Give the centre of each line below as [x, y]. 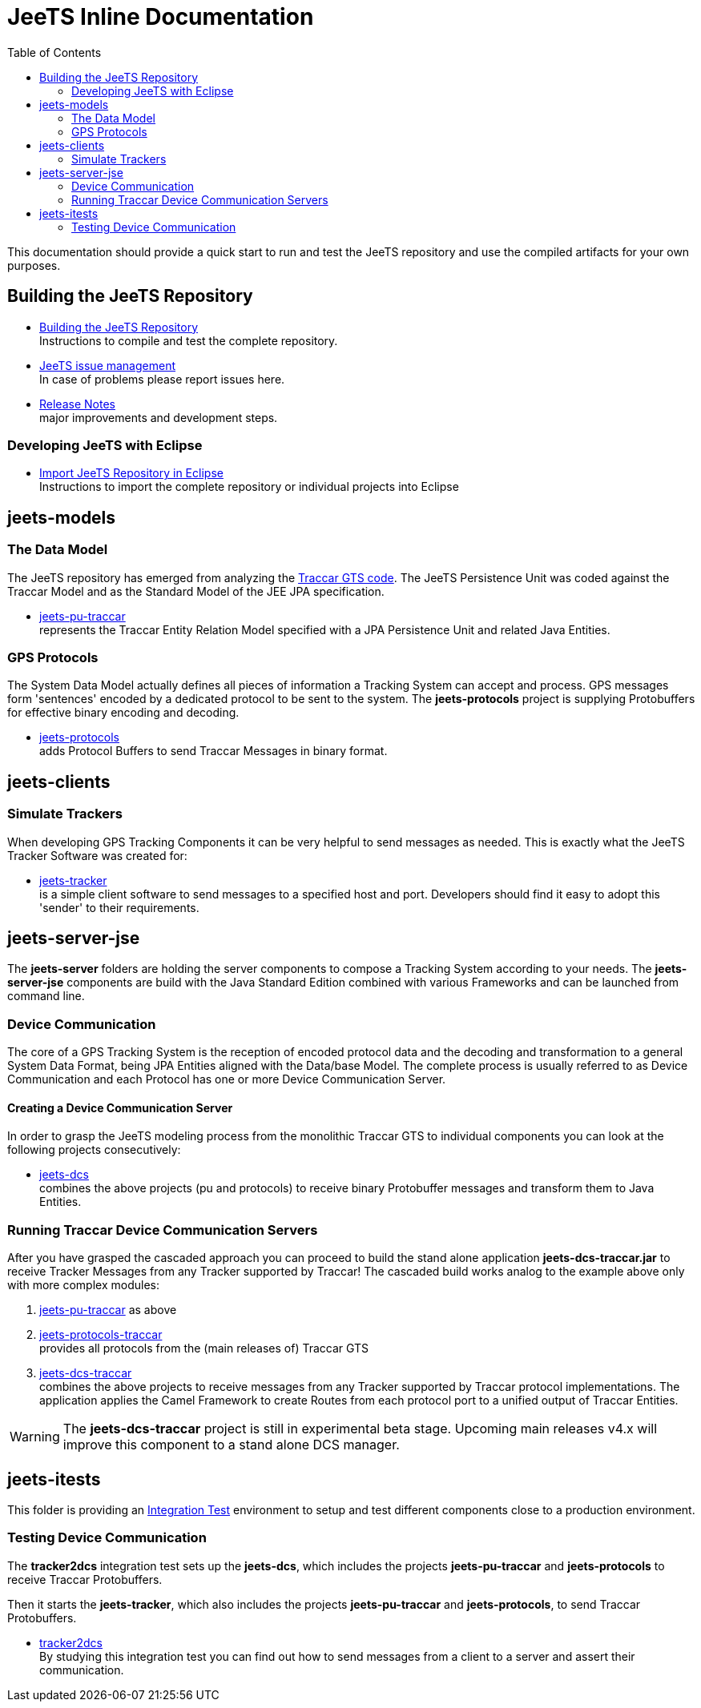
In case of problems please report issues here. [162, 379]
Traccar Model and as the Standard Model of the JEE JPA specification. [196, 591]
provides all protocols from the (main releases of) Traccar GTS [204, 1348]
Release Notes [77, 404]
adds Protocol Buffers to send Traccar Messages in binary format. [214, 751]
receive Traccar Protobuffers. [85, 1579]
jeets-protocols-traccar [101, 1335]
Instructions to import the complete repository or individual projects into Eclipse [249, 487]
